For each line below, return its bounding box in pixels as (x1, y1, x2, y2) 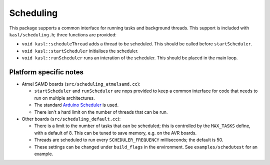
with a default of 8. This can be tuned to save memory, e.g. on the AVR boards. (34, 130, 197, 136)
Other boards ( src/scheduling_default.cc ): (21, 116, 121, 122)
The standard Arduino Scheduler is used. (34, 102, 119, 108)
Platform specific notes (9, 68, 83, 76)
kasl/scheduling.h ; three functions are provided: (9, 31, 117, 37)
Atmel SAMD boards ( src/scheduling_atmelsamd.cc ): (21, 81, 140, 87)
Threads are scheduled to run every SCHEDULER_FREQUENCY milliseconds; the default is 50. (34, 137, 223, 143)
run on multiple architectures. (34, 95, 95, 101)
